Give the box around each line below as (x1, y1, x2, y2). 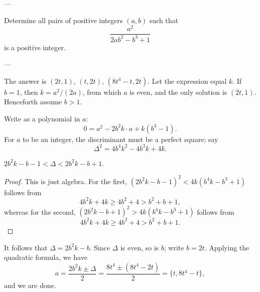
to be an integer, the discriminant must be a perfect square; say (23, 133, 218, 144)
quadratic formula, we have (4, 252, 88, 262)
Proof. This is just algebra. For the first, (4, 176, 127, 186)
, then (20, 86, 38, 97)
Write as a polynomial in (4, 113, 80, 124)
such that (149, 15, 178, 25)
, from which (83, 86, 122, 97)
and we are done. (4, 279, 56, 290)
